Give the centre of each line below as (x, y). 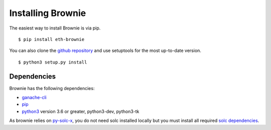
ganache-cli (34, 97)
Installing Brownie (48, 13)
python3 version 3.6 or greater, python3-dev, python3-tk (81, 111)
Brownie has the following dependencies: (52, 88)
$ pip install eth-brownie (51, 39)
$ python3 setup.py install (53, 62)
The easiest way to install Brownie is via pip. (55, 28)
